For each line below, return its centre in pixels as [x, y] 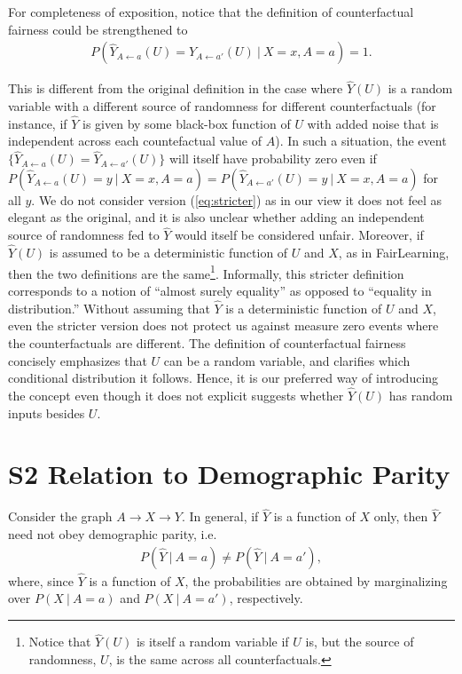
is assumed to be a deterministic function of [168, 253]
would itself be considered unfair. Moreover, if [299, 235]
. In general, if [220, 516]
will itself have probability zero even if [273, 159]
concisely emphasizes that [78, 360]
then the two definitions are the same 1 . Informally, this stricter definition [206, 272]
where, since [41, 580]
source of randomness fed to [84, 235]
